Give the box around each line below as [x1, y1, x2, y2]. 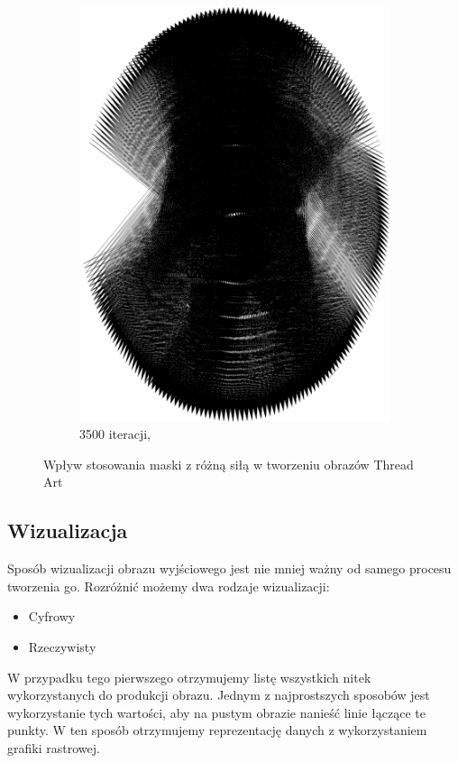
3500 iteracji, [79, 424, 151, 443]
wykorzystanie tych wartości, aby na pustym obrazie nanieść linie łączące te [7, 703, 426, 721]
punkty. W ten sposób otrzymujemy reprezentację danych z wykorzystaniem [7, 721, 427, 740]
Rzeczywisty [28, 637, 96, 656]
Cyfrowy [28, 607, 76, 626]
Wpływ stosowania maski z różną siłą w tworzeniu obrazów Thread [43, 454, 414, 473]
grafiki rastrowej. [7, 738, 100, 757]
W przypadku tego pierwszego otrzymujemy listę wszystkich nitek [7, 667, 371, 686]
